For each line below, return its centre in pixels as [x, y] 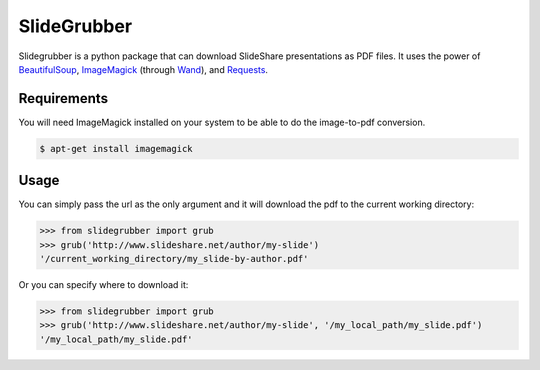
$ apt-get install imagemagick [116, 148]
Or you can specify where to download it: [103, 285]
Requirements [63, 98]
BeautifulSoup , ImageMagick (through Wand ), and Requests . [143, 69]
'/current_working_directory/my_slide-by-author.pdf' [174, 259]
